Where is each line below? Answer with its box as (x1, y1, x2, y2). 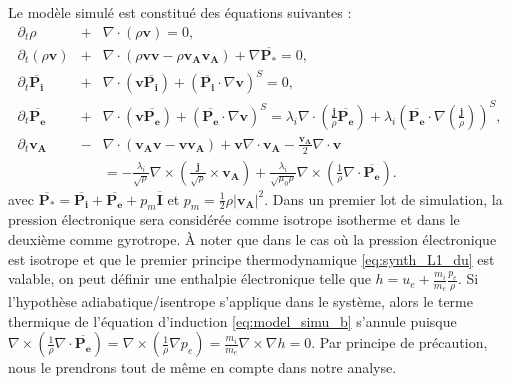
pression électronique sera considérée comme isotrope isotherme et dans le (8, 209, 460, 230)
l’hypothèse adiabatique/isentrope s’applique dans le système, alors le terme (8, 290, 473, 311)
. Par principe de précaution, (311, 332, 488, 353)
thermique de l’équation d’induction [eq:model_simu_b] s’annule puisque (8, 310, 457, 331)
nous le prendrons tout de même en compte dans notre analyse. (8, 357, 397, 378)
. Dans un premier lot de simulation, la (264, 188, 503, 209)
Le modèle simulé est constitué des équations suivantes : (8, 2, 352, 22)
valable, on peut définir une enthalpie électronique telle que (8, 268, 371, 289)
